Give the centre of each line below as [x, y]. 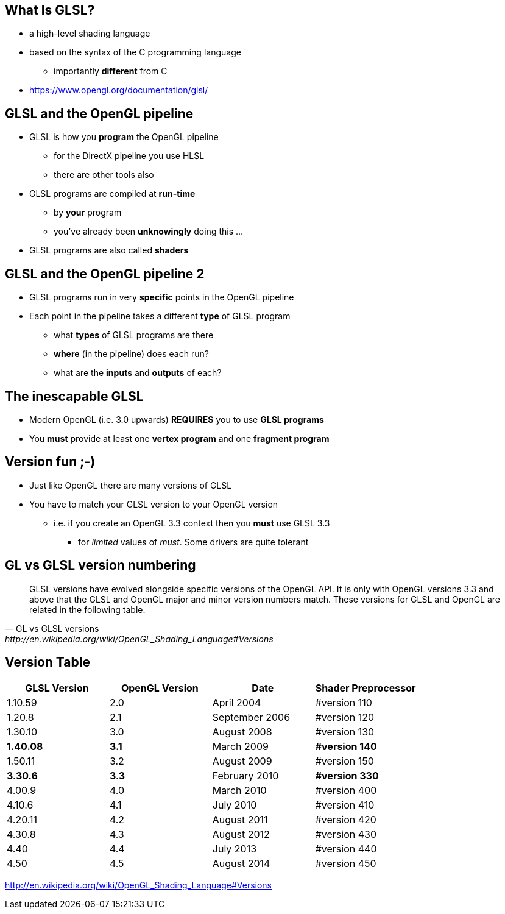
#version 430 [346, 834]
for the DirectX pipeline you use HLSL [129, 156]
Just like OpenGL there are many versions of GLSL [131, 485]
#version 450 [346, 864]
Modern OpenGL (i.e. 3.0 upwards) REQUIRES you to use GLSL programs [177, 419]
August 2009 [242, 761]
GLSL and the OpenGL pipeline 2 [105, 274]
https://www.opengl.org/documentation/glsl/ [119, 90]
